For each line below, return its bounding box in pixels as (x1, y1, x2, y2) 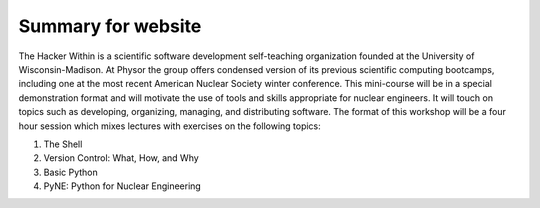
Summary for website (18, 15, 202, 37)
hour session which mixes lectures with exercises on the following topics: (18, 120, 322, 132)
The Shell (43, 138, 83, 150)
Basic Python (43, 166, 99, 178)
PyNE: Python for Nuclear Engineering (43, 180, 202, 192)
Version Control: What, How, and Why (43, 152, 199, 164)
